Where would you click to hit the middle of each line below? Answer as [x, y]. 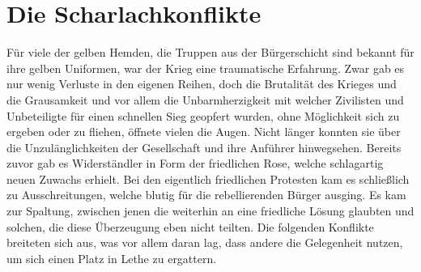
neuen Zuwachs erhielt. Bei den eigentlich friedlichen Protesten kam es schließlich [208, 178]
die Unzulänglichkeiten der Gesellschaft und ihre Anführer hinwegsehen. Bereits [204, 147]
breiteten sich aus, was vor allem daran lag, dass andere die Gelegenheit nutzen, [205, 242]
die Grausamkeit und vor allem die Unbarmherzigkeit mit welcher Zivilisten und [205, 99]
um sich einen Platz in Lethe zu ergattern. [112, 258]
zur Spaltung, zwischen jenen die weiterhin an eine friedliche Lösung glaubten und [210, 211]
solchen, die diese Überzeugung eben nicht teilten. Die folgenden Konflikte [190, 226]
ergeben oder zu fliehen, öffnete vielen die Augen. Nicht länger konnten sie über [204, 132]
